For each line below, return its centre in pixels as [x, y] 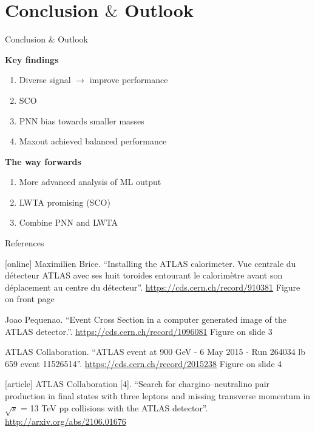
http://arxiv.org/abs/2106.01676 [66, 421]
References [25, 243]
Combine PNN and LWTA [68, 222]
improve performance [129, 80]
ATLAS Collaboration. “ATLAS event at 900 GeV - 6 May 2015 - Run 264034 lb [155, 352]
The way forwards [43, 161]
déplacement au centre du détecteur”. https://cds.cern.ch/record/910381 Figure [153, 287]
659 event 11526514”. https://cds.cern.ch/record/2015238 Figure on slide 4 [144, 363]
